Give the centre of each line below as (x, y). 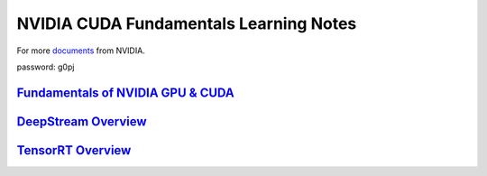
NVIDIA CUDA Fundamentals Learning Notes (187, 23)
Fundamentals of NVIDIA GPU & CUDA (125, 93)
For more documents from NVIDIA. (81, 51)
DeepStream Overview (82, 121)
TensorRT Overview (74, 150)
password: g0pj (46, 67)
